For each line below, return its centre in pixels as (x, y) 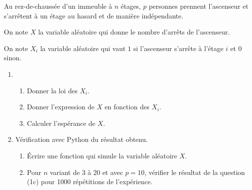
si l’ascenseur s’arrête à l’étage (178, 48)
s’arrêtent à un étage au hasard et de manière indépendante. (94, 15)
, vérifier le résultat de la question (195, 172)
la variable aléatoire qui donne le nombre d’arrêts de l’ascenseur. (134, 32)
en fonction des (127, 107)
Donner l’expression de (61, 107)
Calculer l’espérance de (61, 123)
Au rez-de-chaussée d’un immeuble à (58, 6)
